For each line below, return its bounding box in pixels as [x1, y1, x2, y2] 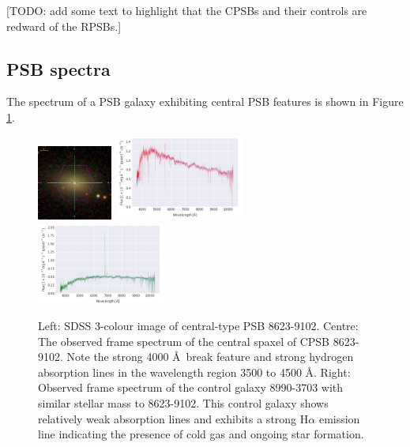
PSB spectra [6, 56, 111, 81]
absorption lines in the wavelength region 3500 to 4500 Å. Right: [38, 363, 351, 380]
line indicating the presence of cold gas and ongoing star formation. [38, 426, 364, 442]
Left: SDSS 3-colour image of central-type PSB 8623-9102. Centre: [38, 317, 359, 333]
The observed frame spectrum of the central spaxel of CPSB [38, 332, 330, 349]
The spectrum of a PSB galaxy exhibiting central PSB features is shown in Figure [6, 93, 404, 110]
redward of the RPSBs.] [6, 17, 122, 34]
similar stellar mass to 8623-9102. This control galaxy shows [38, 394, 329, 411]
